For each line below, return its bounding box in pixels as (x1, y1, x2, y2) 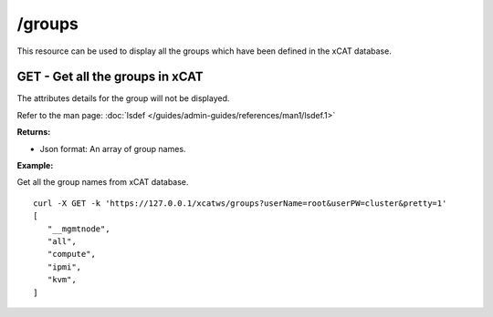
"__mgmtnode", (47, 223, 110, 234)
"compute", (47, 249, 96, 260)
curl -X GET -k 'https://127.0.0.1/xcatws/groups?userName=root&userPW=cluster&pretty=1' (33, 198, 447, 209)
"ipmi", (47, 261, 82, 272)
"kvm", (47, 274, 77, 285)
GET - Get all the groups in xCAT (16, 69, 205, 85)
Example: (16, 160, 54, 171)
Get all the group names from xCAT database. (16, 177, 189, 188)
